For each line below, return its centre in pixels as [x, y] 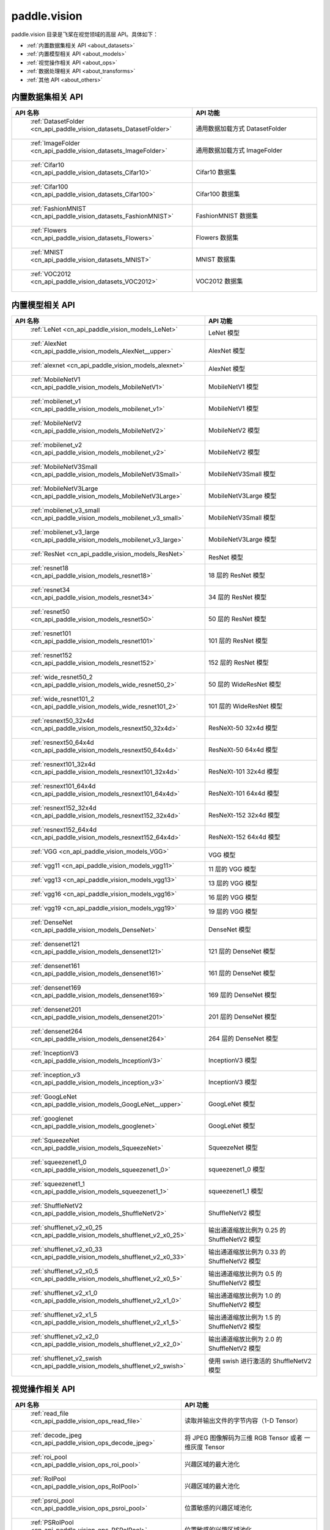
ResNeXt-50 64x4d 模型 [243, 750]
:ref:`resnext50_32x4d [62, 720]
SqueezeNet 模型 [233, 1147]
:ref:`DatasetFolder [57, 121]
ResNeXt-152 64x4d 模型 [244, 837]
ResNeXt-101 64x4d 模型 [244, 793]
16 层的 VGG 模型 [233, 897]
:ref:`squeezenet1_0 [58, 1162]
